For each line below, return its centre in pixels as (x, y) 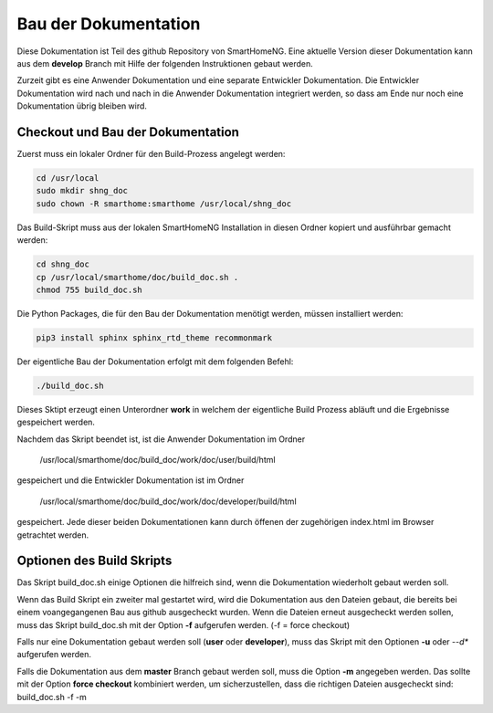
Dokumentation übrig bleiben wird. (82, 106)
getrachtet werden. (53, 535)
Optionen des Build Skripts (94, 561)
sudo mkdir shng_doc (82, 191)
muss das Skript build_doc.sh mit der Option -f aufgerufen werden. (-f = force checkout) (184, 624)
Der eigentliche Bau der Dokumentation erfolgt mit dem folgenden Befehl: (155, 362)
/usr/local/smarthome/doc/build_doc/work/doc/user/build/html (157, 460)
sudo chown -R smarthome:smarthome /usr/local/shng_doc (164, 204)
